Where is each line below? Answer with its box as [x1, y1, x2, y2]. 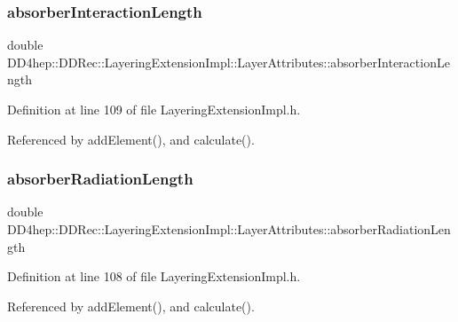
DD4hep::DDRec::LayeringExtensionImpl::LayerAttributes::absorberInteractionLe [7, 52, 450, 71]
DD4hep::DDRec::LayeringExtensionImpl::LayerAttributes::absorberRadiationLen [7, 220, 451, 238]
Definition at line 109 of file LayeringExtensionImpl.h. [7, 100, 301, 118]
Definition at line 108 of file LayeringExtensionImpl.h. [7, 267, 301, 286]
